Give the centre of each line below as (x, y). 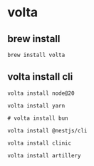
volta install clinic (40, 143)
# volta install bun (38, 118)
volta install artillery (44, 155)
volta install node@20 (41, 93)
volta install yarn (36, 105)
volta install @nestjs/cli (47, 130)
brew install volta (36, 55)
